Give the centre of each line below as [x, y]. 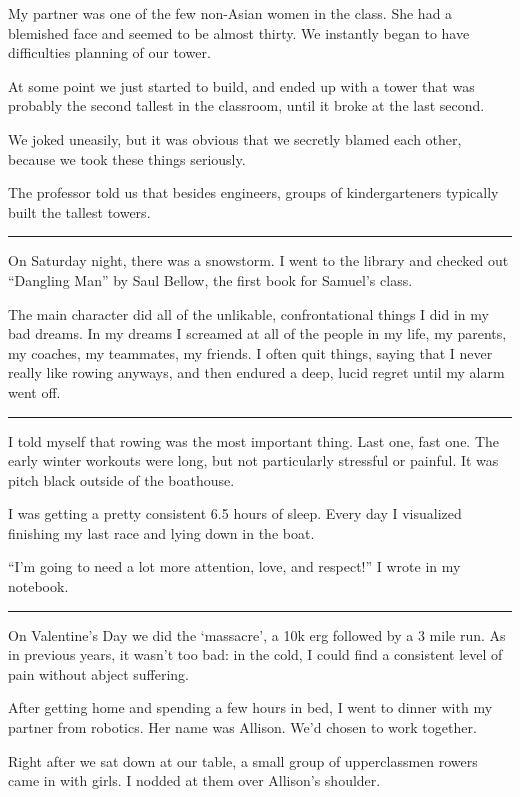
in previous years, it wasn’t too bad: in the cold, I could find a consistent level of [255, 654]
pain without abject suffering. [98, 673]
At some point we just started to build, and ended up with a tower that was [241, 85]
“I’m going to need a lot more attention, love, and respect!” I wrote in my [234, 566]
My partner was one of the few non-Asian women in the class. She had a [230, 13]
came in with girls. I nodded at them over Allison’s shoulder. [194, 780]
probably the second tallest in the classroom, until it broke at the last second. [246, 105]
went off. [34, 391]
